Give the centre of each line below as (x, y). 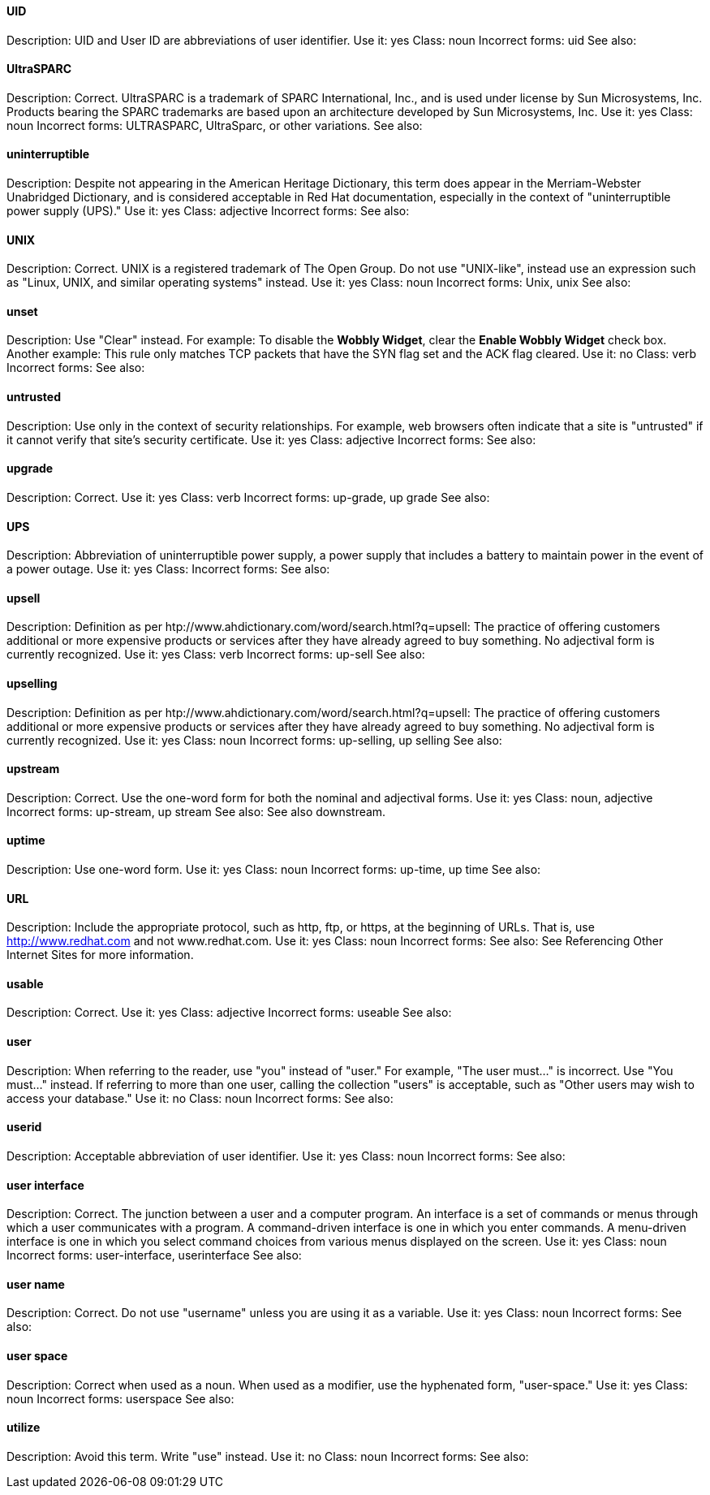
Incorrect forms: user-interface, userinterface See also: (154, 1255)
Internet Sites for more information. (100, 955)
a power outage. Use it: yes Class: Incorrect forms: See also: (168, 569)
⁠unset (22, 311)
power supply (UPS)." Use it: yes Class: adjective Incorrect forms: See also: (208, 211)
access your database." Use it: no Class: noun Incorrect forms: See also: (200, 1098)
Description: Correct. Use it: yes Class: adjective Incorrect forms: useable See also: (229, 1013)
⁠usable (25, 983)
